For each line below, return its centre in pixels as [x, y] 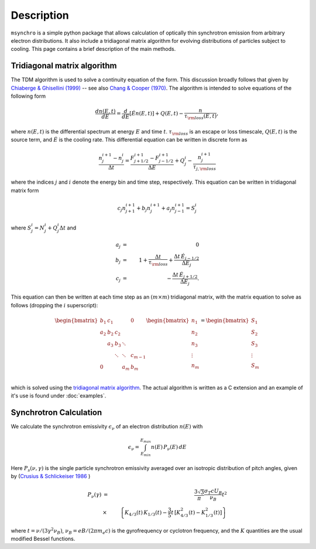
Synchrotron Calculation [56, 412]
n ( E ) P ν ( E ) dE [169, 448]
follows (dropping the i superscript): [54, 305]
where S [21, 228]
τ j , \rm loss [205, 167]
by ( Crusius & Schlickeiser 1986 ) [51, 476]
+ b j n [144, 209]
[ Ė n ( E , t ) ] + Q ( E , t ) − [156, 114]
